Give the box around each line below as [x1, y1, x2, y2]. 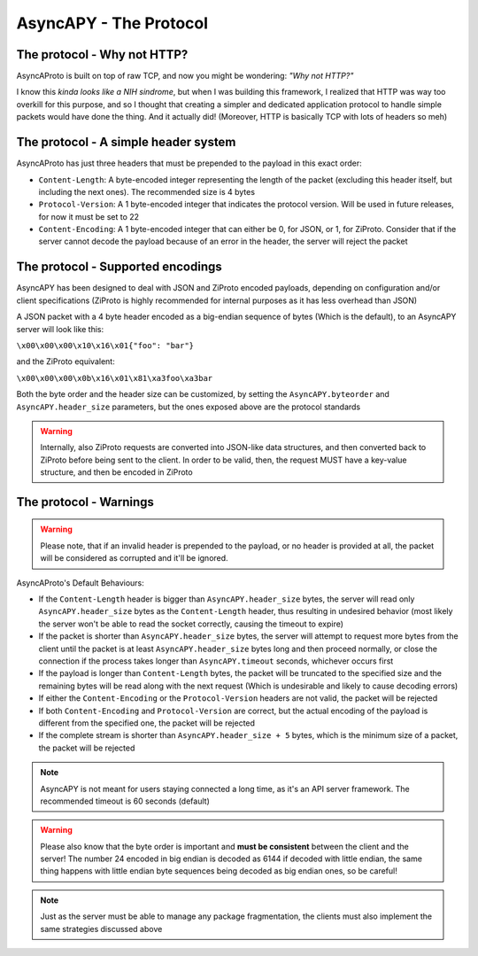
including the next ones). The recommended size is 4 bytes [38, 186, 256, 197]
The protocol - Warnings [16, 494, 155, 509]
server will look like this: [16, 323, 104, 334]
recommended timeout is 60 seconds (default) [40, 796, 210, 806]
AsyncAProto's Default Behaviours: [16, 577, 145, 588]
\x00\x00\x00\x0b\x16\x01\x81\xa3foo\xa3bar [16, 373, 213, 383]
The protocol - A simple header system [16, 135, 236, 150]
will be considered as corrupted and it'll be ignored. [40, 553, 229, 563]
